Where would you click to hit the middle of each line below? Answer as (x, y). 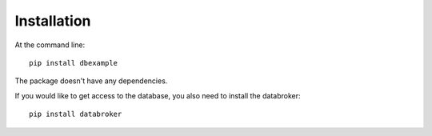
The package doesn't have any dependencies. (91, 81)
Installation (53, 21)
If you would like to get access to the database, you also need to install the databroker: (158, 95)
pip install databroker (76, 114)
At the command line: (50, 45)
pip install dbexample (74, 63)
